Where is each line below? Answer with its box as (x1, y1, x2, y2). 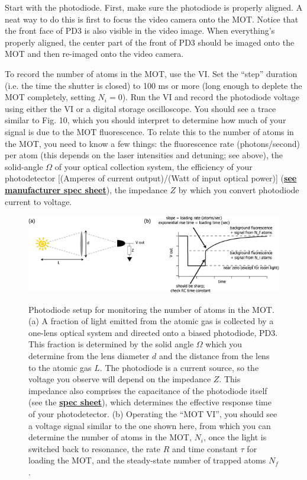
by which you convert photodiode (178, 183, 299, 196)
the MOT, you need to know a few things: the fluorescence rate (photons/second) (5, 137, 300, 149)
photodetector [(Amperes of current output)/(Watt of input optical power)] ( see (5, 172, 297, 184)
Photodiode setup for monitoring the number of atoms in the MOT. (28, 303, 274, 315)
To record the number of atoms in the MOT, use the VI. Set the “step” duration (5, 67, 298, 79)
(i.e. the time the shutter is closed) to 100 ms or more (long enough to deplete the (5, 79, 302, 91)
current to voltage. (5, 195, 72, 207)
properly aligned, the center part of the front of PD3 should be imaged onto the (5, 36, 295, 48)
